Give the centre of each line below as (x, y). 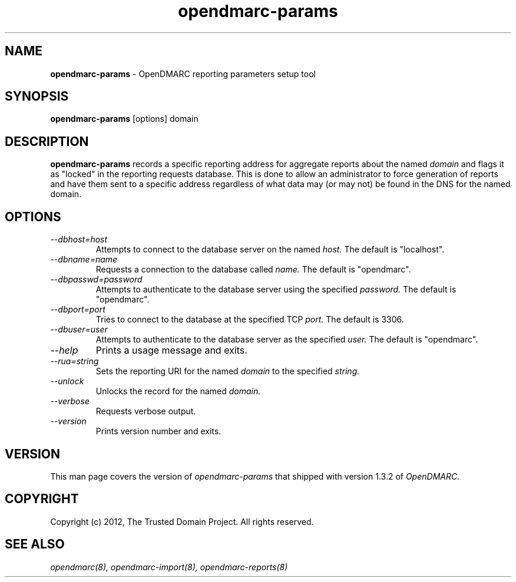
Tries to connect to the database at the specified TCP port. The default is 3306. (250, 320)
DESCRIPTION (47, 141)
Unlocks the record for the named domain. (178, 391)
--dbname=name (84, 260)
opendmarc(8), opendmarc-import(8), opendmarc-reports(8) (169, 567)
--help (64, 350)
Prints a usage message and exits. (171, 350)
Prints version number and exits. (158, 431)
